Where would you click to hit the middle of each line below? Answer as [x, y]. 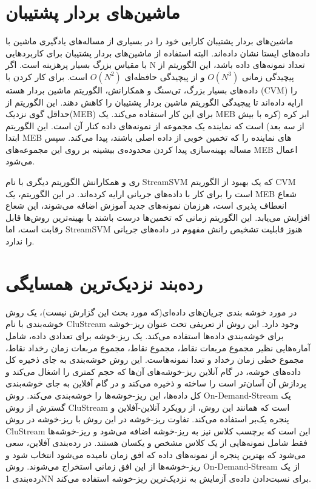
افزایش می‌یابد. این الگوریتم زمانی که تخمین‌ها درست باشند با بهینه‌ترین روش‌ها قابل [158, 217]
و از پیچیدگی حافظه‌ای [165, 76]
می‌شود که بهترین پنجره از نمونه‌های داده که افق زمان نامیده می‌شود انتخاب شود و [156, 454]
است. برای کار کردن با [47, 76]
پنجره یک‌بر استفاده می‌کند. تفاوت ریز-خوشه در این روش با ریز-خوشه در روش [147, 419]
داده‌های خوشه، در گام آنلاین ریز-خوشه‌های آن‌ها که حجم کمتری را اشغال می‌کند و [153, 371]
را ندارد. [20, 241]
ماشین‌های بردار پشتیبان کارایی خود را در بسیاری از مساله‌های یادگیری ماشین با [150, 41]
